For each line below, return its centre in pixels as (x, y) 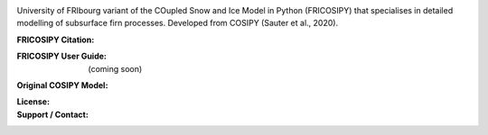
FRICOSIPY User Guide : (62, 56)
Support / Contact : (53, 114)
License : (33, 102)
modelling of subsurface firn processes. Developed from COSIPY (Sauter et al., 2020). (178, 23)
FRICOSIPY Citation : (56, 40)
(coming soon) (115, 68)
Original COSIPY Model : (62, 85)
